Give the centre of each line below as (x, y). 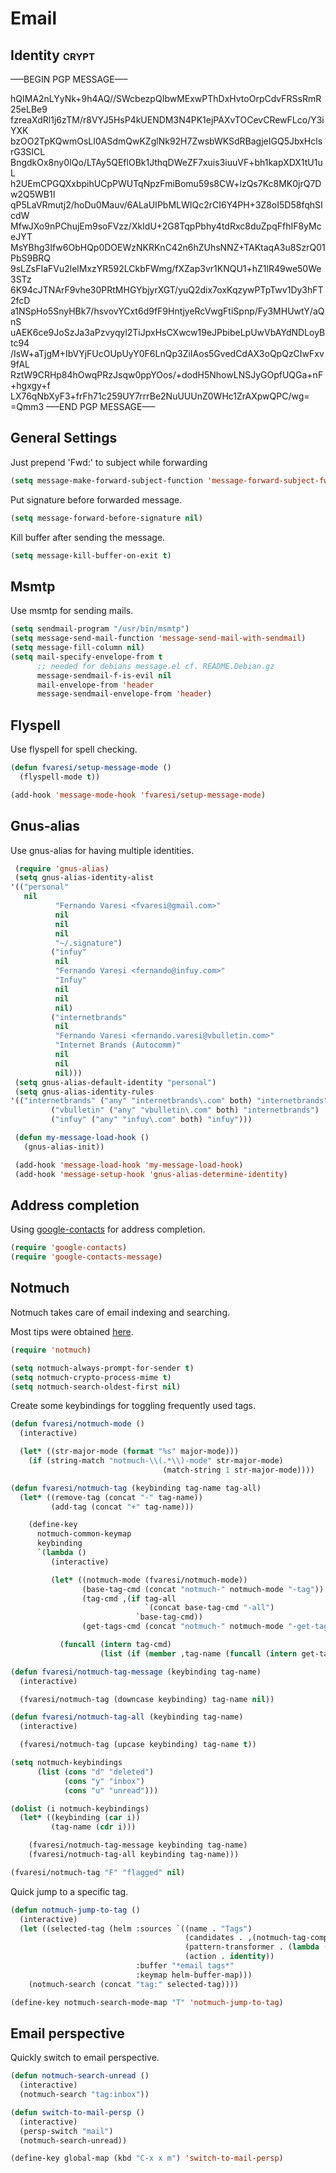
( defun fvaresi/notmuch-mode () (77, 1424)
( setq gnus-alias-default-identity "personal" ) (115, 1082)
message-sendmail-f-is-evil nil (104, 675)
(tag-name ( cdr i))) (93, 1827)
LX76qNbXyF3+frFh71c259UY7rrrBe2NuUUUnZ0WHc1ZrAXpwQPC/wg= (160, 396)
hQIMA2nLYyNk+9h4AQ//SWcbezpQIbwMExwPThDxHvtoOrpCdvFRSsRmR (166, 98)
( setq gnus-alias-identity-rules (84, 1092)
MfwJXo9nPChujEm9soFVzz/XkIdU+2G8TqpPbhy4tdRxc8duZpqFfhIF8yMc (166, 226)
